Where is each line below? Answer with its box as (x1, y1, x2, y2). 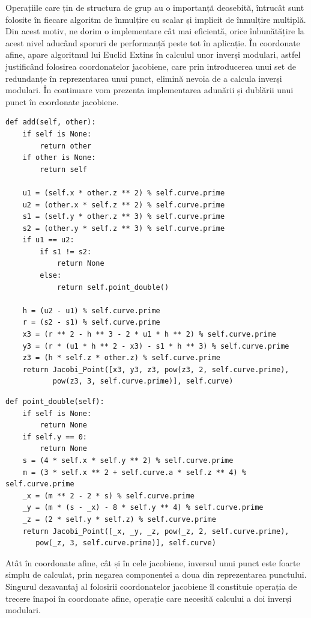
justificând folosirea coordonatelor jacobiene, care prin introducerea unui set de (5, 60, 296, 72)
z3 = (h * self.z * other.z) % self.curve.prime (22, 353, 220, 363)
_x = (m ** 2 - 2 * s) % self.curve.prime (22, 491, 195, 500)
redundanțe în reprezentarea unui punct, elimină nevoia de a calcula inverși (5, 72, 282, 84)
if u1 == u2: (22, 236, 74, 245)
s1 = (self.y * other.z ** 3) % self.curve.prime (22, 212, 225, 221)
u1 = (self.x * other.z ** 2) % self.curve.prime (22, 188, 225, 197)
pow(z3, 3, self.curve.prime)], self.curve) (52, 377, 234, 386)
